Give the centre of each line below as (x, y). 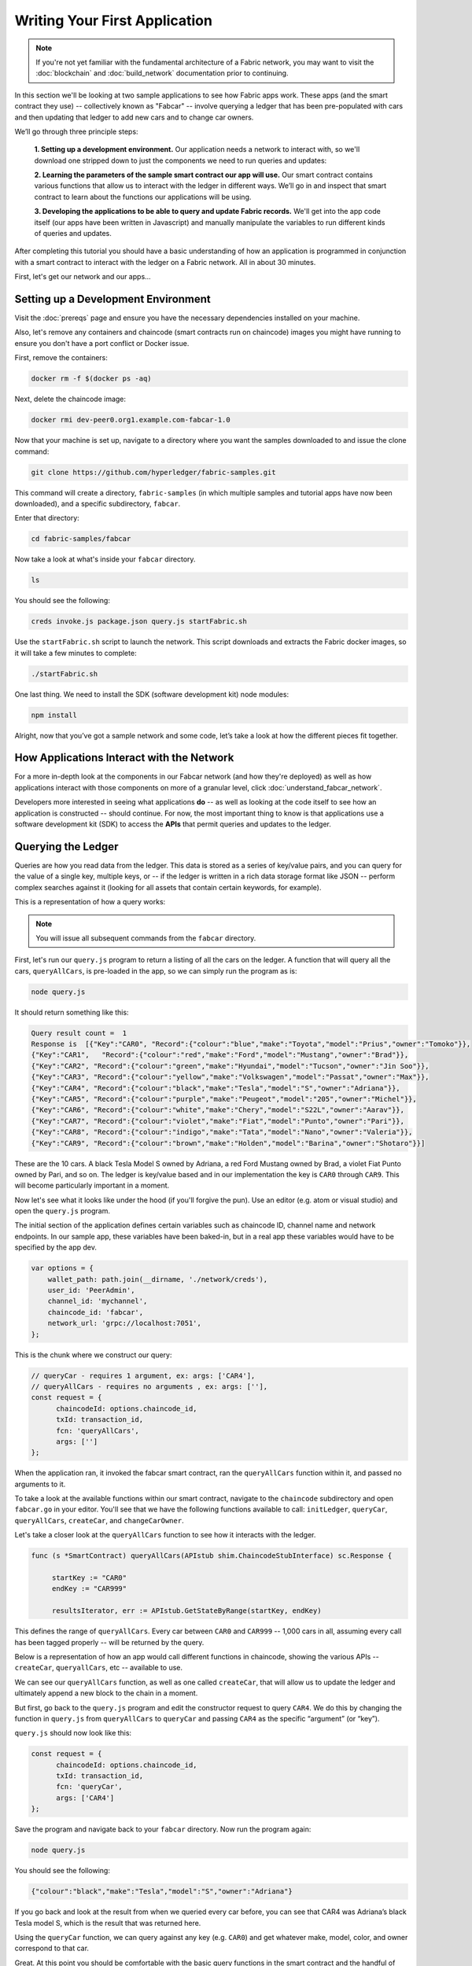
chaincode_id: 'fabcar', (96, 1312)
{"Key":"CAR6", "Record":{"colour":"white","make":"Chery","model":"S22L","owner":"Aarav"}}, (218, 1110)
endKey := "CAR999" (89, 1589)
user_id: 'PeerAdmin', (91, 1290)
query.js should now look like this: (73, 1733)
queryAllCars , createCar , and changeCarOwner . (99, 1520)
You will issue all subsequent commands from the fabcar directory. (146, 938)
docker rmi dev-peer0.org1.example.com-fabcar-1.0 (131, 420)
